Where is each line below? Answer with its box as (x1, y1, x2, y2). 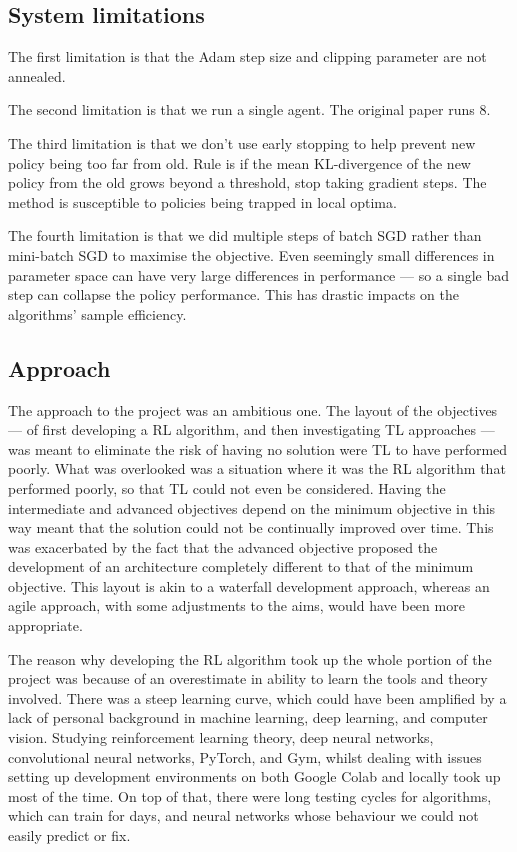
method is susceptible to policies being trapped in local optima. (8, 191, 397, 212)
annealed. (8, 65, 66, 86)
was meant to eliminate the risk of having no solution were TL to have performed (8, 438, 508, 459)
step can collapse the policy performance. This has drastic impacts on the (8, 284, 459, 305)
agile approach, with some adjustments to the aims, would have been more (8, 595, 465, 616)
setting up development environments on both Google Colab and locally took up (8, 766, 501, 787)
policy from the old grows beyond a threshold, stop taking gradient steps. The (8, 172, 487, 193)
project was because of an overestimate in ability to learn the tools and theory (8, 668, 488, 689)
